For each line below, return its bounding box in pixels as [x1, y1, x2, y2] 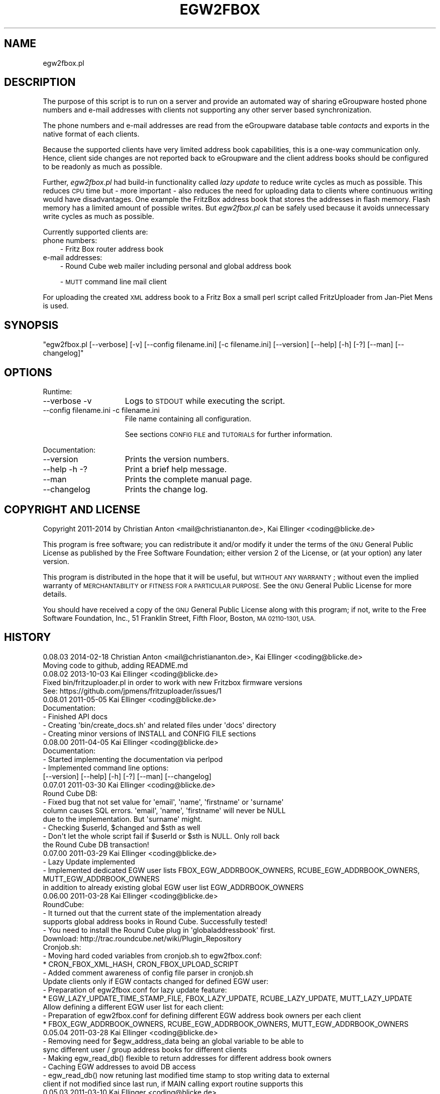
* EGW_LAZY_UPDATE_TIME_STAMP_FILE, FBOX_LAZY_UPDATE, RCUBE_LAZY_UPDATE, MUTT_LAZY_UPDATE [43, 994, 412, 1003]
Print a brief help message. [125, 464, 227, 475]
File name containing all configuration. [125, 414, 251, 423]
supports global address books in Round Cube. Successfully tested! [43, 917, 268, 926]
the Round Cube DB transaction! [43, 840, 149, 849]
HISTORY [4, 631, 51, 644]
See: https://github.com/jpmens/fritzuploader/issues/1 [43, 686, 222, 695]
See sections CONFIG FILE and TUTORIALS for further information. [125, 430, 333, 439]
